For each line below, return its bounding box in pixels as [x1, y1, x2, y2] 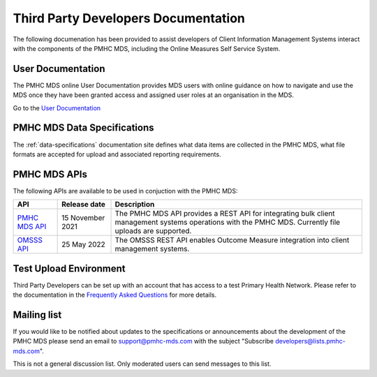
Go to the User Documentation [13, 103, 101, 112]
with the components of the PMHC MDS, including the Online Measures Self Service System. [13, 44, 281, 52]
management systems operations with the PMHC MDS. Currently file [114, 217, 341, 227]
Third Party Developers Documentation [13, 10, 246, 26]
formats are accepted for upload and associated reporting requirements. [13, 150, 221, 158]
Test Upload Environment [13, 263, 126, 274]
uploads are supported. [114, 226, 192, 236]
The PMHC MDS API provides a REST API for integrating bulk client [114, 209, 335, 219]
